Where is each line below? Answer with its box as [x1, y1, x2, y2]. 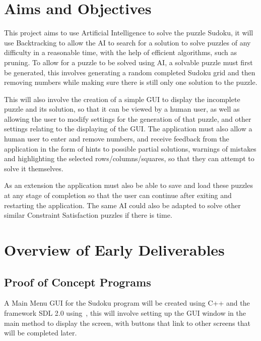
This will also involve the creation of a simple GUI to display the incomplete [4, 93, 240, 104]
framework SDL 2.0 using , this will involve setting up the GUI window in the [4, 307, 246, 318]
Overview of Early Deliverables [4, 239, 225, 260]
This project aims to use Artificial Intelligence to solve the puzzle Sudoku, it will [4, 27, 253, 38]
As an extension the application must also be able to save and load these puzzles [4, 180, 253, 190]
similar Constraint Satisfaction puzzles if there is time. [4, 210, 172, 220]
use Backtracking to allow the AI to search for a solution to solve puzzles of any [4, 37, 251, 47]
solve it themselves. [4, 163, 63, 173]
